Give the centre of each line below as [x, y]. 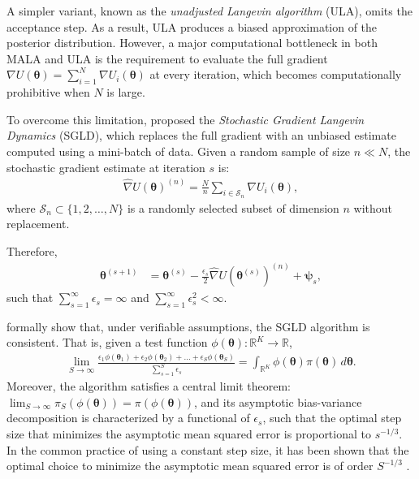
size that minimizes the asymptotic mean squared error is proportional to [189, 434]
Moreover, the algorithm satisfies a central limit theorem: [149, 386]
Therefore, [32, 251]
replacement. [38, 224]
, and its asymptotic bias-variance [278, 401]
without [373, 207]
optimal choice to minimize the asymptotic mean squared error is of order [190, 466]
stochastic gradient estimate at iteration [106, 167]
